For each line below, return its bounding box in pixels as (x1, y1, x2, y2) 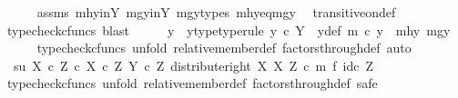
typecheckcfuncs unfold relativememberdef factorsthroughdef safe (6, 73, 378, 93)
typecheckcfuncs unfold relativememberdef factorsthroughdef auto (36, 38, 412, 57)
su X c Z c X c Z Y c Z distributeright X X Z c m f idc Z (13, 55, 373, 74)
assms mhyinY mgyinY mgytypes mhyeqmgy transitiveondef (36, 3, 396, 21)
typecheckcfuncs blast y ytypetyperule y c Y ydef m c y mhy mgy (6, 20, 451, 39)
